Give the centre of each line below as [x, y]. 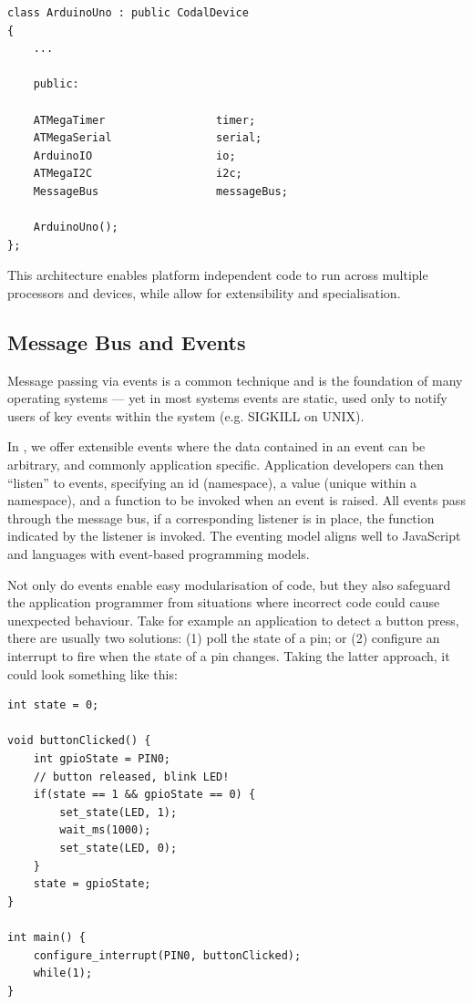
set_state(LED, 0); [118, 848]
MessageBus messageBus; [160, 191]
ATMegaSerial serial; [148, 138]
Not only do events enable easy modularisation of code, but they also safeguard [229, 584]
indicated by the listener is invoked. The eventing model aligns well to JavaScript [234, 536]
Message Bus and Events [127, 342]
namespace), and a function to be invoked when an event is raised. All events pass [236, 500]
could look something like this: [93, 673]
